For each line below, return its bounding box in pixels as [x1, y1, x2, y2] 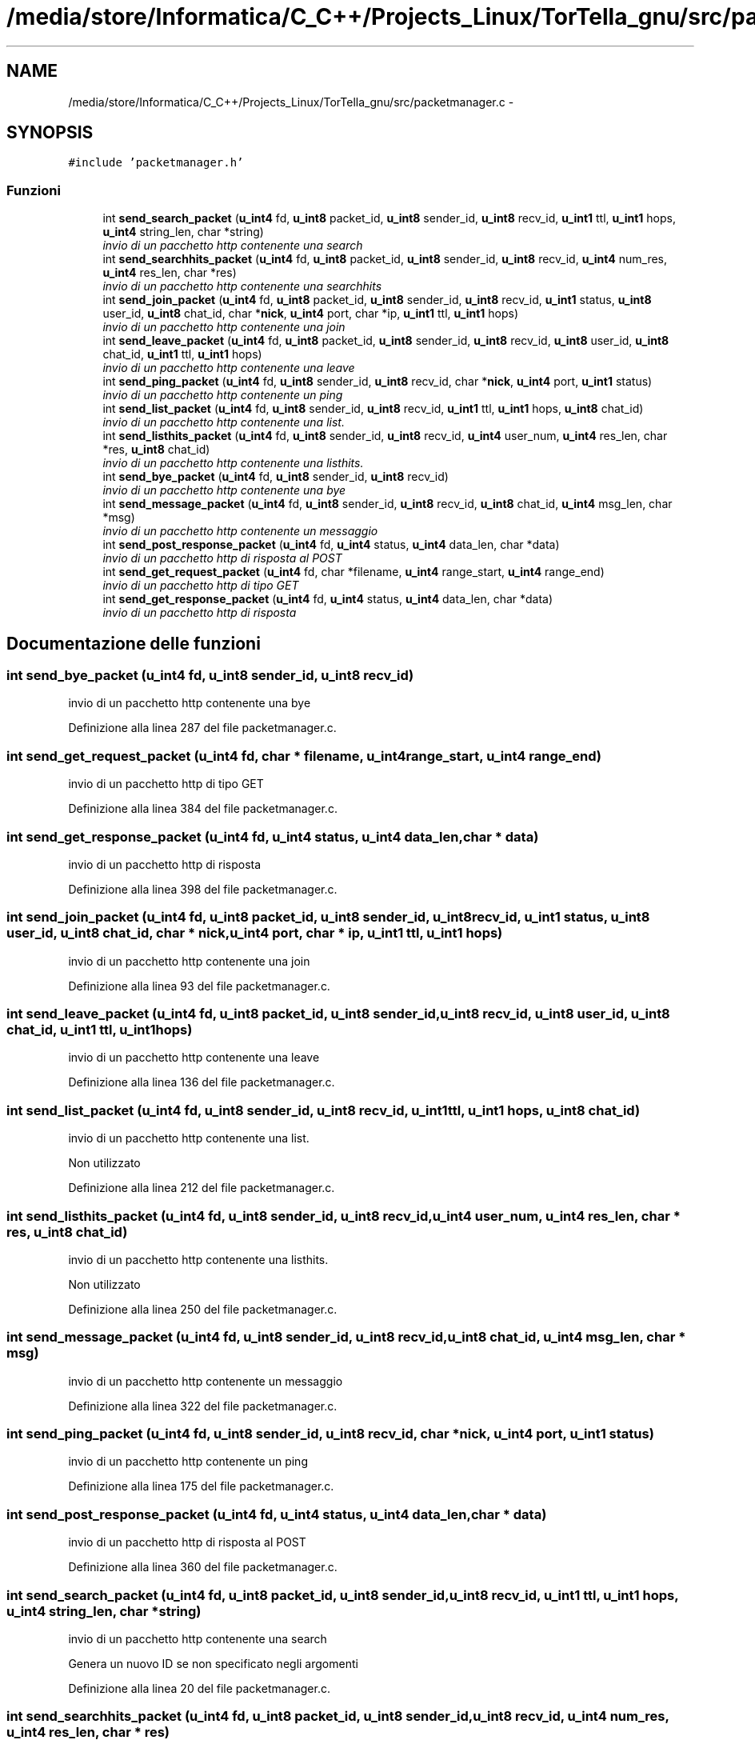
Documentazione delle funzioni [6, 633, 261, 654]
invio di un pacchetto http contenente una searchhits [102, 279, 382, 294]
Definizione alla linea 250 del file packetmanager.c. [68, 1302, 338, 1316]
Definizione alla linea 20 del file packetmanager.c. [68, 1681, 330, 1695]
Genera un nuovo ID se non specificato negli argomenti [68, 1656, 358, 1670]
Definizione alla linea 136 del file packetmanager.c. [68, 1075, 335, 1090]
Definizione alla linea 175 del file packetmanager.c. [68, 1479, 334, 1494]
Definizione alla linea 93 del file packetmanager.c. [68, 978, 330, 993]
